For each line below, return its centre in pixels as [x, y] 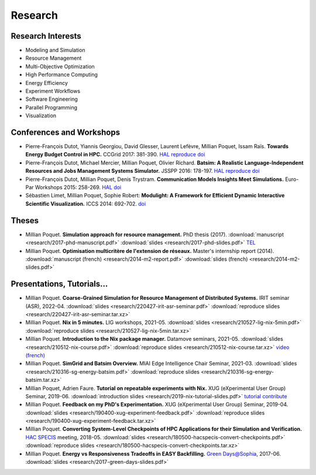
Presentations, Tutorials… [59, 284]
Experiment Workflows [53, 91]
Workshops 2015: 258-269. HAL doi [78, 187]
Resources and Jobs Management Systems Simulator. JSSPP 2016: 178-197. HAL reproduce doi [142, 171]
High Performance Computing [61, 75]
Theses [25, 221]
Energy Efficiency [47, 83]
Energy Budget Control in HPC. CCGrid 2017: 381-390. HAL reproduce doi [115, 155]
